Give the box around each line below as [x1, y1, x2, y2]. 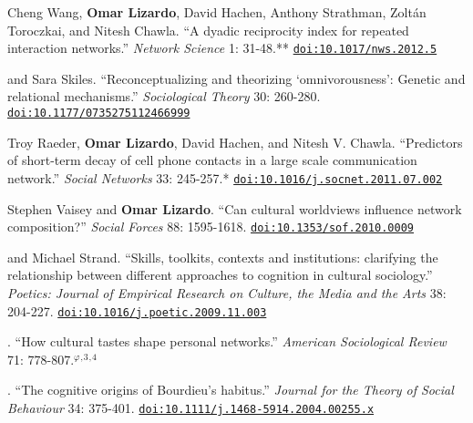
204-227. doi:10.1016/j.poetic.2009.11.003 [7, 301, 267, 320]
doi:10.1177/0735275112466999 [7, 107, 190, 120]
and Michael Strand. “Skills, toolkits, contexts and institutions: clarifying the [7, 247, 438, 266]
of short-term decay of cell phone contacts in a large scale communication [7, 150, 417, 170]
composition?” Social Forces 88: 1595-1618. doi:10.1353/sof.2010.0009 [7, 217, 414, 236]
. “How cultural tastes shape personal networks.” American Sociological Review [7, 332, 447, 351]
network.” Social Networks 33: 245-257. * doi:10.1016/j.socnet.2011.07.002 [7, 168, 443, 187]
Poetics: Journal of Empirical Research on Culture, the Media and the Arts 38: [7, 283, 447, 302]
